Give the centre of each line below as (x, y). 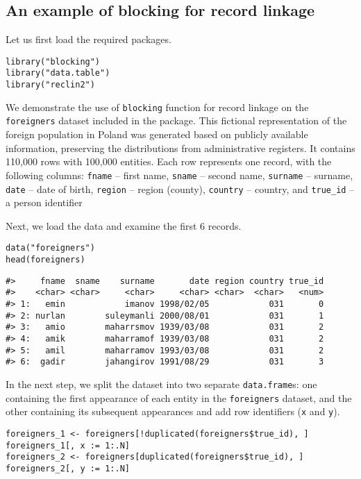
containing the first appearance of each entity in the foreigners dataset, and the (179, 397)
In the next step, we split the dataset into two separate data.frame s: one (161, 384)
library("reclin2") (50, 85)
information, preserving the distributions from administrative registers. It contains (180, 148)
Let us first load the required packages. (89, 39)
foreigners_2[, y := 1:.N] (68, 468)
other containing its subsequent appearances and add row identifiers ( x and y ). (173, 411)
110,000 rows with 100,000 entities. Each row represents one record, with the (169, 161)
